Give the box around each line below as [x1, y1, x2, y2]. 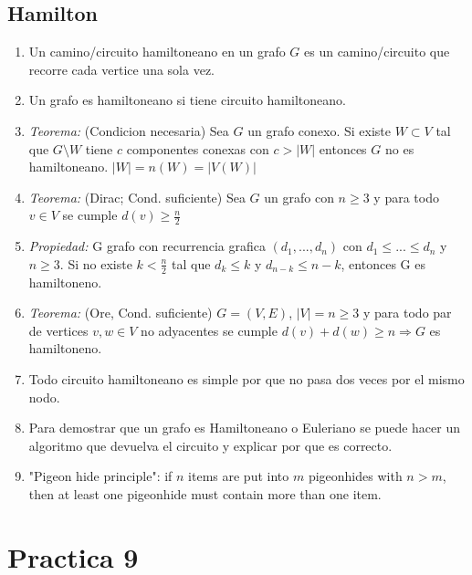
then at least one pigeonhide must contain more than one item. [28, 484, 382, 503]
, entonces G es [341, 254, 425, 273]
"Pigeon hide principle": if [28, 466, 173, 486]
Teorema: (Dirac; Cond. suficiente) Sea [28, 187, 246, 206]
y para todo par [363, 303, 452, 322]
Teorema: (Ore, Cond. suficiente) [28, 303, 213, 322]
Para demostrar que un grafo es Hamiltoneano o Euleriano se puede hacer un [28, 418, 460, 437]
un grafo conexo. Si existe [247, 120, 392, 140]
